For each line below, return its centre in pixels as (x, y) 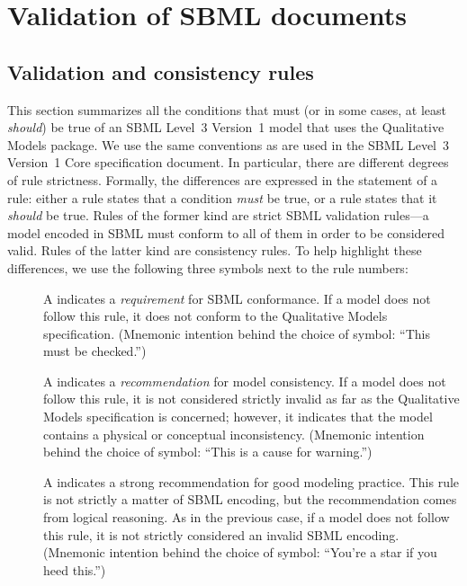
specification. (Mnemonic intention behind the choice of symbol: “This (237, 333)
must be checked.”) (95, 351)
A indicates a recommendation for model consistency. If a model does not (245, 381)
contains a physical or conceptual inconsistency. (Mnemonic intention (234, 434)
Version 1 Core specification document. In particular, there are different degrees (228, 162)
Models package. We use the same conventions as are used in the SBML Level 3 (229, 144)
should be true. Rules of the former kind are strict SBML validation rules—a (218, 215)
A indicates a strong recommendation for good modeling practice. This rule (251, 481)
